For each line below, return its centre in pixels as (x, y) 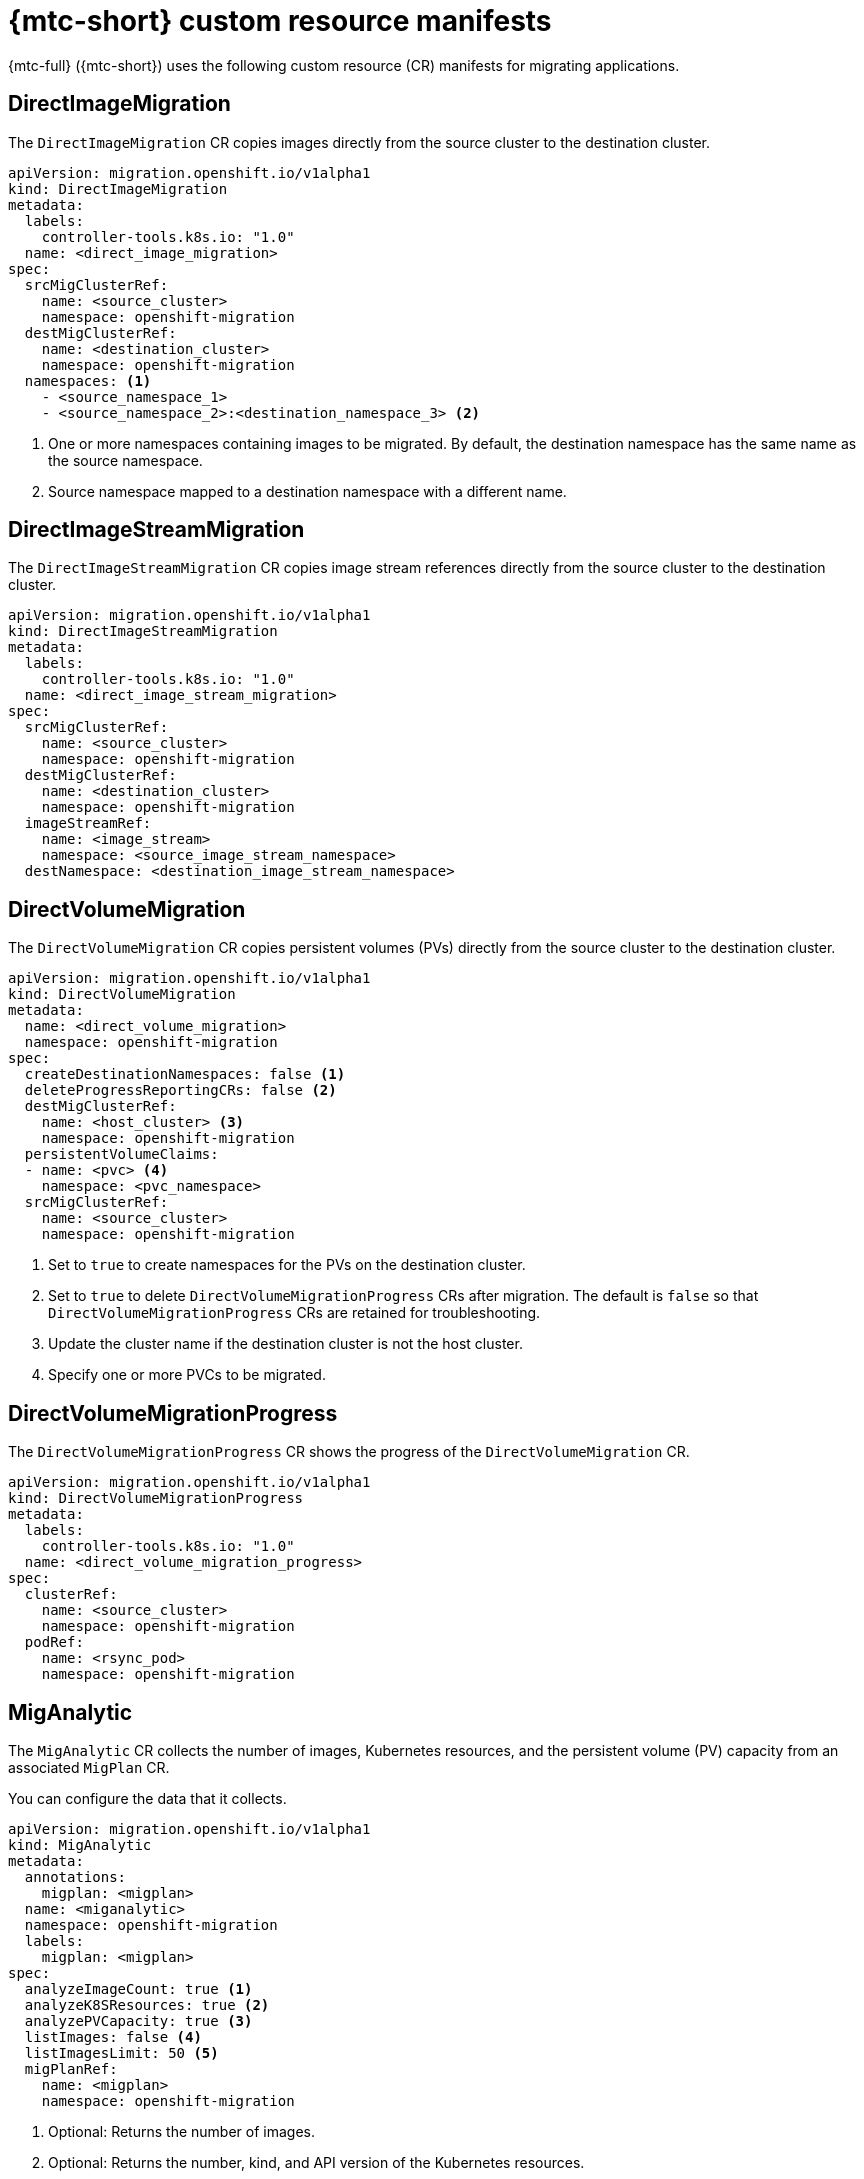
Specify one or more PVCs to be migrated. (187, 1375)
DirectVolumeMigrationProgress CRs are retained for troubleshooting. (294, 1313)
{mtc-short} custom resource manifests (280, 21)
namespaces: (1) (88, 380)
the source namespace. (125, 460)
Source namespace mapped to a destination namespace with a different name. (307, 491)
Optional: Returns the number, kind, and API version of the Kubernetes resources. (316, 2162)
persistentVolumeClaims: (121, 1154)
